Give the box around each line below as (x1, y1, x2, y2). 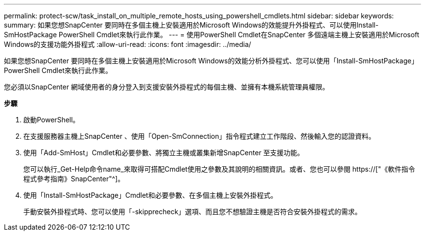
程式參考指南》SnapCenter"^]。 (23, 175, 125, 183)
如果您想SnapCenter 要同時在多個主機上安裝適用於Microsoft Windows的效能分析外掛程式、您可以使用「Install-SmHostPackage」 (4, 57, 418, 65)
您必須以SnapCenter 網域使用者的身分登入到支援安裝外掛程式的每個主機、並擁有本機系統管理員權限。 (4, 83, 329, 91)
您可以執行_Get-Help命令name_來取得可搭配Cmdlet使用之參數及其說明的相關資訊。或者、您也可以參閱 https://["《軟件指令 (23, 165, 415, 173)
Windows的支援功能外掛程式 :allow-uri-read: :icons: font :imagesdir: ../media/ (4, 40, 251, 48)
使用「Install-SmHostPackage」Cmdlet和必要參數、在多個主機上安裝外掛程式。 (23, 191, 278, 199)
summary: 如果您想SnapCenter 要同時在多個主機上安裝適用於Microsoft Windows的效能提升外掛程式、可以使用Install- (4, 21, 379, 29)
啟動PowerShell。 (23, 116, 80, 124)
